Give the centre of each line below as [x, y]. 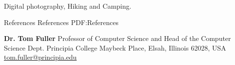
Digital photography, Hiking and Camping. [68, 6]
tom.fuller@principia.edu [40, 57]
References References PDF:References [61, 22]
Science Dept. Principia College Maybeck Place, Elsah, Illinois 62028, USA [115, 47]
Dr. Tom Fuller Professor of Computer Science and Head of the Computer [117, 38]
